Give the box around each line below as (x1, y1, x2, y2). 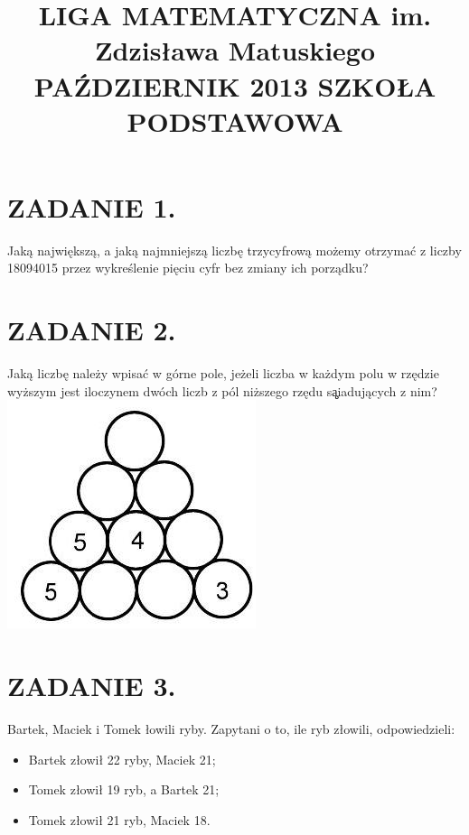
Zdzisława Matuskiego (94, 32, 376, 69)
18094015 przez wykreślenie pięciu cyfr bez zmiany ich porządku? (7, 258, 369, 277)
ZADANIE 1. (7, 188, 176, 225)
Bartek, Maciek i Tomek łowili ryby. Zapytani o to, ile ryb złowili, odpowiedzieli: (7, 719, 455, 738)
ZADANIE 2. (7, 311, 176, 348)
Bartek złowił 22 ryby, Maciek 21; (28, 749, 216, 768)
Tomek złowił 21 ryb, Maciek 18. (28, 810, 211, 829)
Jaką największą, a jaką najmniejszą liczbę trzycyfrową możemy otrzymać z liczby (7, 240, 462, 259)
